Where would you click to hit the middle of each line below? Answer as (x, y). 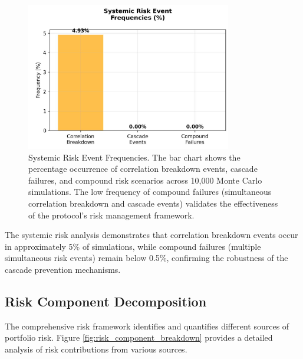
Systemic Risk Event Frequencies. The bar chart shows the (134, 157)
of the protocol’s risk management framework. (111, 215)
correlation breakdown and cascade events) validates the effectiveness (153, 203)
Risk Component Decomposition (106, 301)
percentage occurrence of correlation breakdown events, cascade (143, 169)
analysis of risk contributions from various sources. (96, 349)
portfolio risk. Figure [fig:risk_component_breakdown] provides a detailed (139, 337)
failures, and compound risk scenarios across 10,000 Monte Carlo (145, 180)
